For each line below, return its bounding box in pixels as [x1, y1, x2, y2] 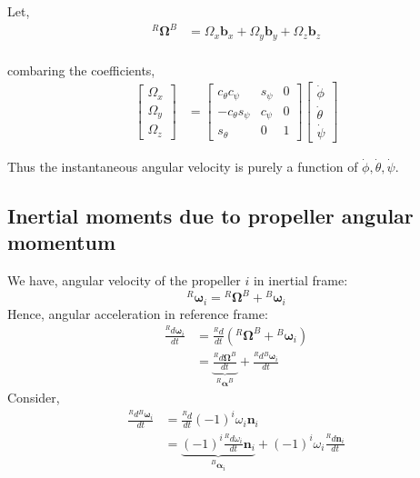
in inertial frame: [253, 271, 348, 290]
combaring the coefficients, [7, 60, 155, 79]
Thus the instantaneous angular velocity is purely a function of [7, 156, 358, 175]
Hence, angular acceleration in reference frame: [7, 304, 268, 323]
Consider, [7, 388, 60, 407]
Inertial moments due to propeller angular [7, 201, 414, 229]
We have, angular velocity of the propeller [7, 271, 241, 290]
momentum [7, 228, 116, 256]
